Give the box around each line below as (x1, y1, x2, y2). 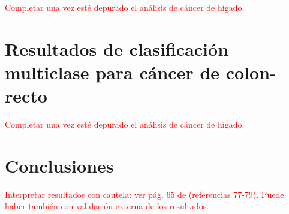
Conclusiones (5, 153, 114, 177)
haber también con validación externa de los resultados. (5, 200, 209, 212)
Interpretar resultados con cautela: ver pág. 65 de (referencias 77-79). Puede (5, 188, 284, 200)
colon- (225, 59, 276, 84)
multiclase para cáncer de (5, 59, 220, 84)
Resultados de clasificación (5, 36, 229, 61)
